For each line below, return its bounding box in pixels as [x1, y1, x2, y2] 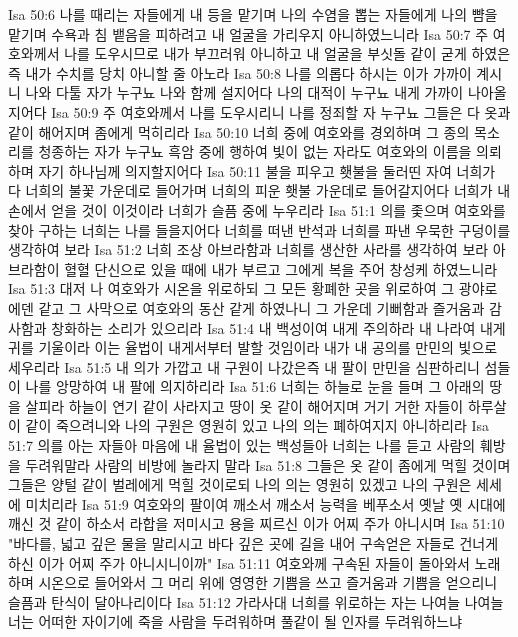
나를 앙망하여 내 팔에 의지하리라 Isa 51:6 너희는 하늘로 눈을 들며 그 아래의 [25, 376, 485, 397]
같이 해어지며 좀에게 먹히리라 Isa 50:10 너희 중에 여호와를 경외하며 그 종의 [8, 121, 470, 142]
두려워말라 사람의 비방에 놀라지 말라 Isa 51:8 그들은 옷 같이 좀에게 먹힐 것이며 [25, 454, 511, 475]
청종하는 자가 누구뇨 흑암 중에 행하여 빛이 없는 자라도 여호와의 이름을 [38, 141, 472, 162]
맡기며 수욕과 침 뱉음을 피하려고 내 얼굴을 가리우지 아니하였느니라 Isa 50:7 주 [8, 23, 489, 44]
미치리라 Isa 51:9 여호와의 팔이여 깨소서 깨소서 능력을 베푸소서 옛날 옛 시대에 [25, 493, 506, 514]
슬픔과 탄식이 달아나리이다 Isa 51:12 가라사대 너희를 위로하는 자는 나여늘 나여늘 [8, 591, 504, 612]
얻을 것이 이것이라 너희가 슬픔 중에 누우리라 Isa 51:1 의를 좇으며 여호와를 [51, 199, 506, 220]
